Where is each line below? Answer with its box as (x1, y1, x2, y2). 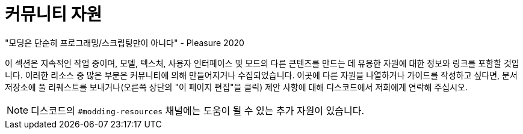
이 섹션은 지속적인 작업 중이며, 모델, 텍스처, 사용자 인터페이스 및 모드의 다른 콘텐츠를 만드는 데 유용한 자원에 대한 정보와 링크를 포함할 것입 (5, 57, 519, 68)
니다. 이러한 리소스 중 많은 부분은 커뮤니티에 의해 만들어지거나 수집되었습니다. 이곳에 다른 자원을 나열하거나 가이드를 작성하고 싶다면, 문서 (5, 69, 518, 80)
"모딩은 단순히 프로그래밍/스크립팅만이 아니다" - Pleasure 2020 (5, 37, 244, 48)
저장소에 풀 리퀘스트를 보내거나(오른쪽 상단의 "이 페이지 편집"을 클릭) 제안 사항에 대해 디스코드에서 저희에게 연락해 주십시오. (5, 81, 468, 92)
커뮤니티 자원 (5, 4, 102, 25)
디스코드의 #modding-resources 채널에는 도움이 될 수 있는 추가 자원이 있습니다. (31, 104, 365, 117)
